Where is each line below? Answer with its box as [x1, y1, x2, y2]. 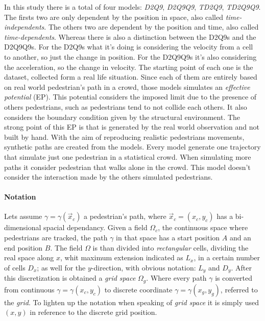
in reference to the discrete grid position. [30, 307, 157, 317]
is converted [215, 273, 253, 283]
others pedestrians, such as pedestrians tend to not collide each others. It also [4, 101, 247, 112]
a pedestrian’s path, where [84, 211, 166, 221]
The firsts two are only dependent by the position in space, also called [4, 11, 224, 22]
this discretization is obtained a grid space [4, 273, 136, 283]
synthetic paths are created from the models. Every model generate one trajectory [4, 141, 261, 152]
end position [4, 242, 43, 253]
